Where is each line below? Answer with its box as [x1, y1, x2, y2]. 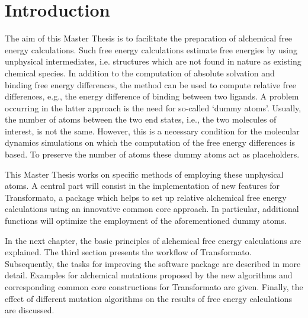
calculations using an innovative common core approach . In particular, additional [5, 203, 299, 215]
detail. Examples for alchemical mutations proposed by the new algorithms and [5, 269, 293, 281]
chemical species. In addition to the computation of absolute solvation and [5, 66, 275, 79]
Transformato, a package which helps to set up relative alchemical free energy [5, 191, 287, 203]
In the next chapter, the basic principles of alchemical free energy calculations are [5, 234, 301, 246]
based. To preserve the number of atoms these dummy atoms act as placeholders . [5, 148, 300, 160]
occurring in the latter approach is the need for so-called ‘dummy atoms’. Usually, [5, 101, 301, 114]
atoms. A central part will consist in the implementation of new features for [5, 179, 280, 192]
